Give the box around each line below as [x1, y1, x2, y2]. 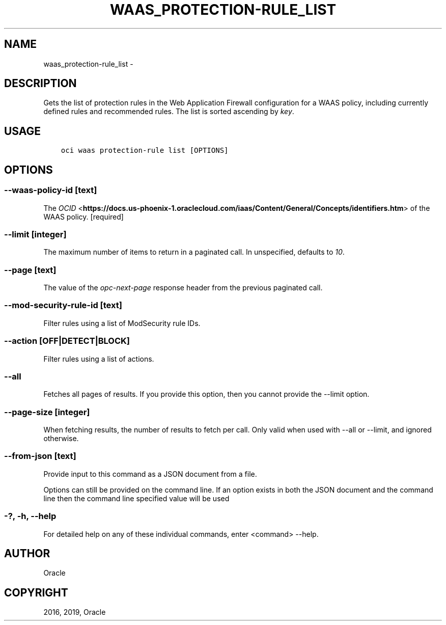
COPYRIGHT [4, 586, 68, 599]
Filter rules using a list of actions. [43, 354, 154, 363]
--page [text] [4, 264, 57, 275]
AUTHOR [4, 547, 50, 560]
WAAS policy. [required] [43, 212, 124, 221]
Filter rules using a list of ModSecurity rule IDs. [43, 318, 201, 328]
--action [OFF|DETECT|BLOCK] [4, 336, 130, 346]
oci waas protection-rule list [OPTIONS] [61, 146, 229, 155]
